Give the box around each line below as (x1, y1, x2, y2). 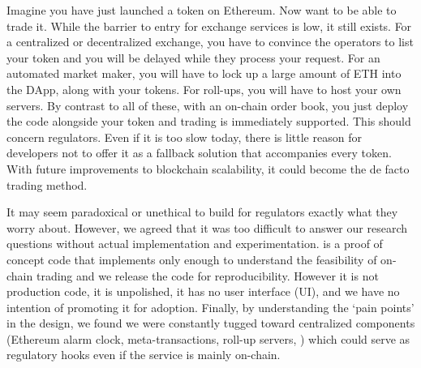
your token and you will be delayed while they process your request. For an (6, 49, 380, 66)
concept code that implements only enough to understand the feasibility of (6, 250, 377, 267)
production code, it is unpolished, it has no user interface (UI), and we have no (6, 283, 400, 300)
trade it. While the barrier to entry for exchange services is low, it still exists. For (6, 17, 412, 34)
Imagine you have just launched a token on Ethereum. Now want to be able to (6, 2, 397, 18)
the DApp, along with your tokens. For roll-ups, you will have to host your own (6, 80, 402, 97)
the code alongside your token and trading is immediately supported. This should (6, 113, 411, 130)
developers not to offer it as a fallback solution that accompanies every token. (6, 144, 392, 161)
